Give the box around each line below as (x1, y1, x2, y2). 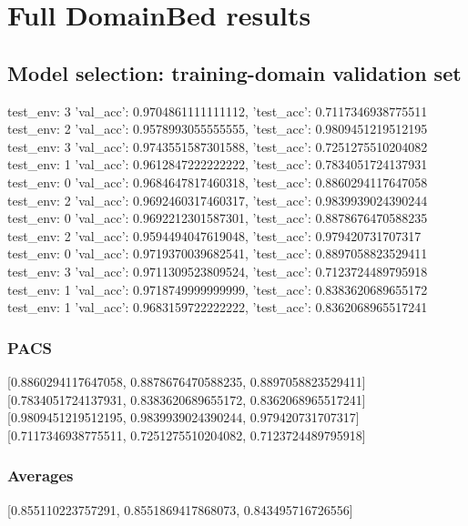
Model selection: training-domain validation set (7, 58, 462, 86)
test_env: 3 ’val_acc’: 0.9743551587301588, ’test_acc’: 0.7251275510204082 (7, 137, 428, 156)
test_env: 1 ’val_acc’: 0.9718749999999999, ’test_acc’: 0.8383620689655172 (7, 279, 428, 298)
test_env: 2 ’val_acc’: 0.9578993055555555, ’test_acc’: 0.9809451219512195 (7, 119, 428, 138)
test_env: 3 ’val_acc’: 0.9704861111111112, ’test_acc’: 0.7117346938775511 (7, 101, 428, 120)
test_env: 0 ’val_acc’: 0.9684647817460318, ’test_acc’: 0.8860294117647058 (7, 172, 428, 191)
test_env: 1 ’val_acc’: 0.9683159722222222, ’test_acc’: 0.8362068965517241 (7, 298, 428, 317)
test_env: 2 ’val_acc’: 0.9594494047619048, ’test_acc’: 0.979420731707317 (7, 226, 422, 245)
